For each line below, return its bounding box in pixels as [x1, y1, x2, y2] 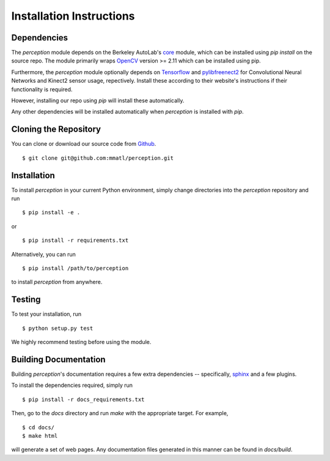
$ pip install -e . [22, 209, 81, 216]
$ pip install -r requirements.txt [22, 237, 129, 244]
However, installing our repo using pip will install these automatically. [11, 97, 185, 104]
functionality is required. [11, 86, 73, 93]
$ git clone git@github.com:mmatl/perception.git [22, 154, 174, 162]
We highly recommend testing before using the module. [11, 339, 152, 346]
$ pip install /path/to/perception [22, 264, 129, 272]
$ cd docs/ [22, 424, 55, 431]
